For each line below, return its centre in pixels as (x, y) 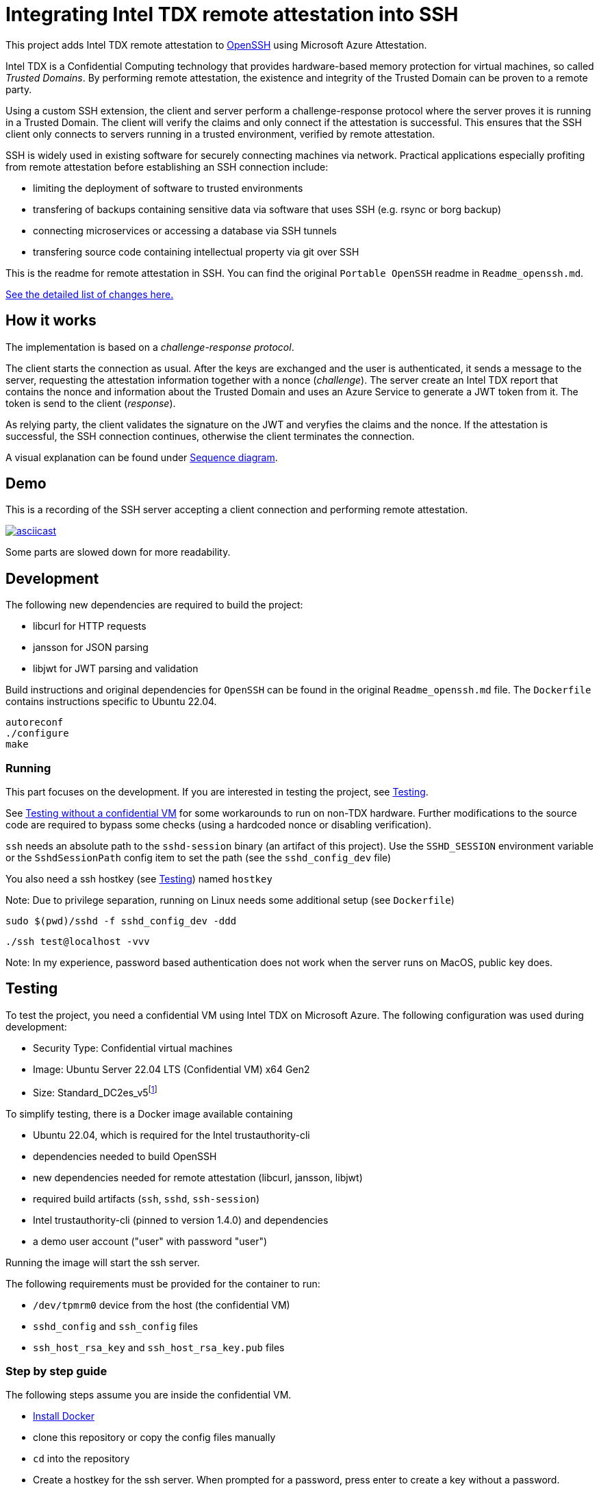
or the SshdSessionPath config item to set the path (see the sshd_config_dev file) (199, 858)
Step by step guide (56, 1371)
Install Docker (64, 1416)
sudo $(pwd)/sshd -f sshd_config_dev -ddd (121, 921)
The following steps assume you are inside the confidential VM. (149, 1395)
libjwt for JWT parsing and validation (116, 669)
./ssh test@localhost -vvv (78, 942)
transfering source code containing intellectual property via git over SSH (196, 251)
